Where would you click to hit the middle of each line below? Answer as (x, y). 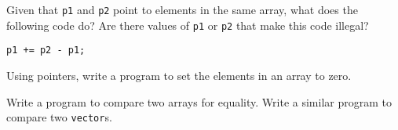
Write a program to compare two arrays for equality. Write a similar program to (199, 101)
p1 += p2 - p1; (46, 51)
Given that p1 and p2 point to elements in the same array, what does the (182, 9)
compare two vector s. (59, 117)
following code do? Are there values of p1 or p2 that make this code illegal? (188, 25)
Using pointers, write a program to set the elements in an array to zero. (179, 75)
